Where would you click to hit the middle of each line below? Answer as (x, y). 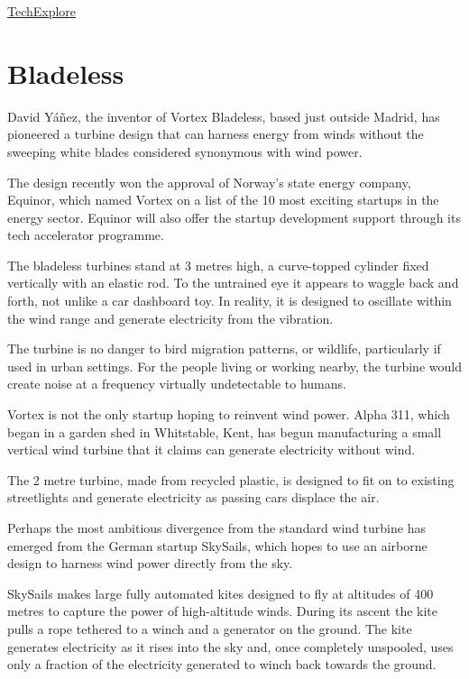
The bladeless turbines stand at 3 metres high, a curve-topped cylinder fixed (218, 265)
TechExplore (42, 11)
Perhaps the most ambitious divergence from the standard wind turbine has (216, 528)
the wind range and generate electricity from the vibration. (170, 318)
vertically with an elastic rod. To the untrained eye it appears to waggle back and (233, 283)
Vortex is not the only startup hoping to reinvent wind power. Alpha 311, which (229, 414)
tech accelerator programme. (86, 235)
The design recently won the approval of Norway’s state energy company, (209, 182)
